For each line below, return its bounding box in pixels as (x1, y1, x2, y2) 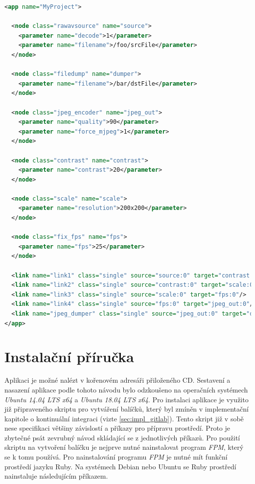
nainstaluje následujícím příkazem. (4, 471, 108, 481)
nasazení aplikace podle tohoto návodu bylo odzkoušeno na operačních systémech (4, 384, 248, 394)
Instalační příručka (4, 346, 134, 367)
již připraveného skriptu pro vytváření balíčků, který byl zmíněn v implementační (4, 404, 249, 414)
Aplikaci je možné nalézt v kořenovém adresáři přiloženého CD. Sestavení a (4, 375, 231, 385)
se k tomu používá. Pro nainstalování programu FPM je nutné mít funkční (4, 452, 228, 462)
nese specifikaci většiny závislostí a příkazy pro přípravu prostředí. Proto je (4, 423, 231, 433)
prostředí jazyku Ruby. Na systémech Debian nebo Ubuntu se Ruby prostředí (4, 461, 236, 471)
